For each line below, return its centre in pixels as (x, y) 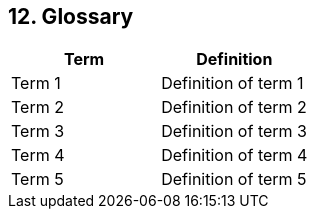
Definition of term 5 (234, 179)
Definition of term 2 (234, 107)
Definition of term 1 (232, 83)
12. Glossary (71, 16)
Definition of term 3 (234, 131)
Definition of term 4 (234, 155)
